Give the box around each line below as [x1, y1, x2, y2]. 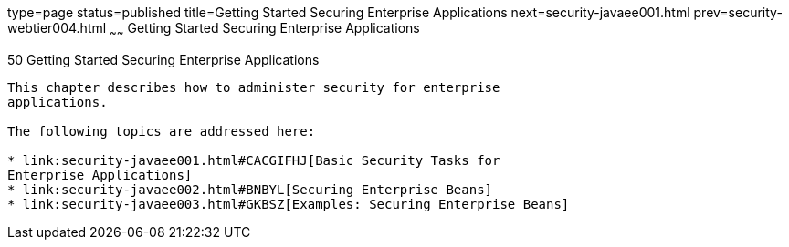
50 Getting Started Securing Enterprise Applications [7, 51, 320, 67]
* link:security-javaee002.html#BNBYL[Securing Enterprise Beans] [7, 181, 493, 197]
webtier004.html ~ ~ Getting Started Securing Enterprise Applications [7, 20, 420, 39]
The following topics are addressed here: [7, 123, 316, 139]
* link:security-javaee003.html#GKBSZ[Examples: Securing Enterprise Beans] [7, 196, 570, 211]
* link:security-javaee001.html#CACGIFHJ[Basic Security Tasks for [7, 152, 500, 168]
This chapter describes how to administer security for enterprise [7, 79, 500, 95]
